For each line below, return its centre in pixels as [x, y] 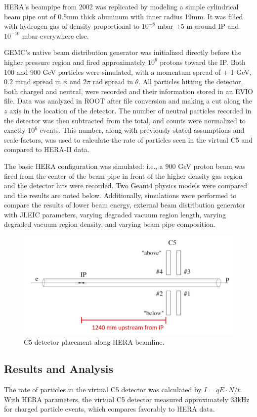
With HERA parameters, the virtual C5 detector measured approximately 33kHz [127, 399]
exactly [15, 130]
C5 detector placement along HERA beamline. [94, 342]
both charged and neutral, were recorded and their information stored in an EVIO [128, 91]
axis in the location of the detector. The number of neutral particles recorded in [130, 110]
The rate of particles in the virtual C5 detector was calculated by [103, 390]
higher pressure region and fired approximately [75, 62]
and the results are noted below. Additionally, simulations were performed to [120, 195]
